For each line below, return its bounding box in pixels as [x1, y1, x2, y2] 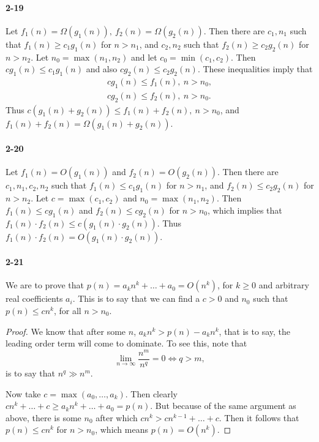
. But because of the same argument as [150, 399, 296, 412]
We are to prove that [6, 279, 84, 291]
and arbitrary [258, 279, 309, 291]
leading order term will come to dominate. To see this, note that [6, 337, 247, 350]
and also [86, 62, 118, 75]
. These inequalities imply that [197, 62, 313, 75]
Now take [6, 387, 41, 400]
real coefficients [6, 292, 63, 305]
